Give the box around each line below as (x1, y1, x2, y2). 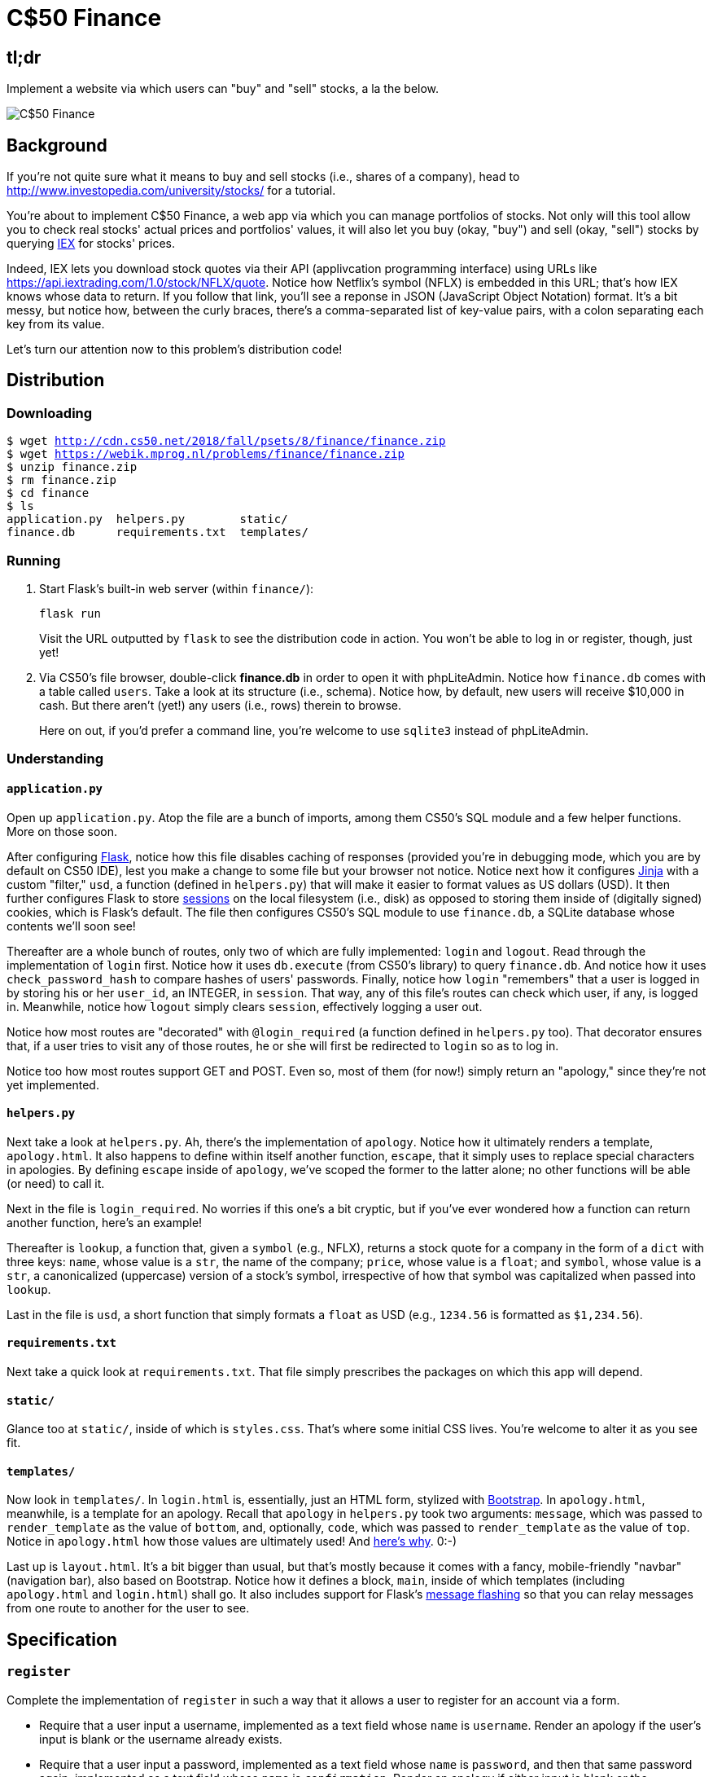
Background (7, 134, 107, 156)
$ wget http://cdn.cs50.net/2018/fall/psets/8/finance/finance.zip (7, 434, 446, 448)
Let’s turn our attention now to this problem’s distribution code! (7, 342, 343, 357)
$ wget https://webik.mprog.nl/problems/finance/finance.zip (7, 447, 405, 461)
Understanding (7, 750, 104, 768)
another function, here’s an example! (7, 1215, 203, 1229)
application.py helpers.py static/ (7, 512, 288, 526)
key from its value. (7, 317, 105, 332)
